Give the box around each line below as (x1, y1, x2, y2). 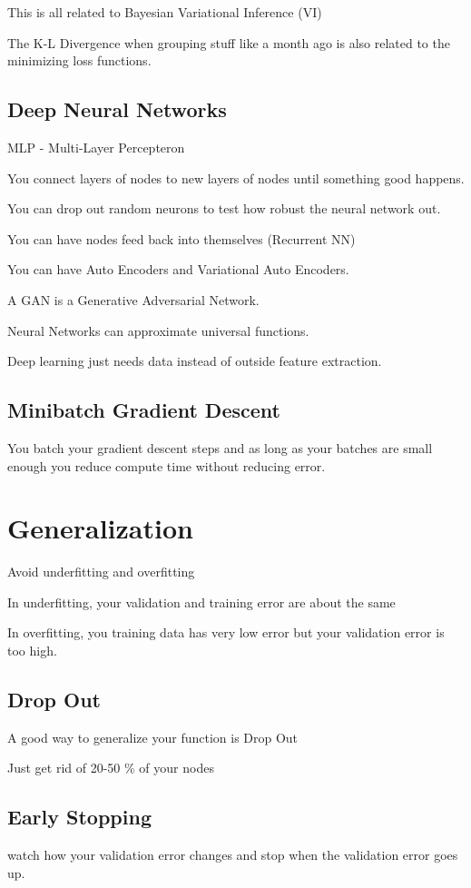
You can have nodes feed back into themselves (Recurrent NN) (7, 229, 356, 248)
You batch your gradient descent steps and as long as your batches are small (7, 438, 433, 457)
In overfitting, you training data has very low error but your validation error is (7, 623, 445, 642)
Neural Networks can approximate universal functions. (7, 321, 309, 340)
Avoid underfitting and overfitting (7, 562, 195, 581)
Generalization (7, 509, 193, 547)
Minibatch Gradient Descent (7, 396, 280, 424)
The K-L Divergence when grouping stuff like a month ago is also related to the (7, 33, 450, 52)
